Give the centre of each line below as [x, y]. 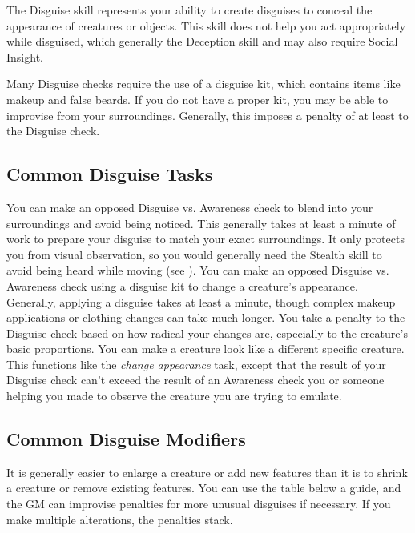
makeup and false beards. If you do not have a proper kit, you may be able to [197, 99]
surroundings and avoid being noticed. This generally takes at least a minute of [201, 223]
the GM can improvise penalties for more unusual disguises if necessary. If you [199, 504]
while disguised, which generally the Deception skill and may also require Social [202, 41]
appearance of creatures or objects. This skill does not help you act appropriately [206, 25]
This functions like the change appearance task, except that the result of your [196, 364]
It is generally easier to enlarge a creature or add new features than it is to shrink [207, 472]
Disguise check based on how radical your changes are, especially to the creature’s [207, 333]
